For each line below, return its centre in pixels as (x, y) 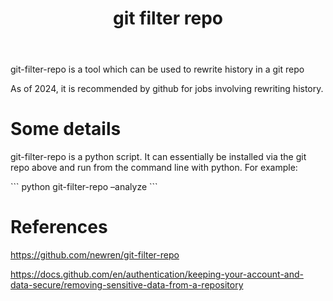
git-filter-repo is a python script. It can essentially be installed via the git (158, 157)
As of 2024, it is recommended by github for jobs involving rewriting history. (167, 89)
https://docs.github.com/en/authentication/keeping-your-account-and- (157, 274)
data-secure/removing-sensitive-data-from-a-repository (127, 285)
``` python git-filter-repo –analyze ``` (84, 187)
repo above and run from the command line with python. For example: (154, 168)
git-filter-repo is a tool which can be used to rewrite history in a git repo (157, 69)
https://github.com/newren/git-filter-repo (95, 255)
